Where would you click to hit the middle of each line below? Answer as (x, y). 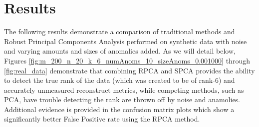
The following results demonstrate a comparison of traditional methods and (120, 32)
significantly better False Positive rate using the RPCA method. (102, 119)
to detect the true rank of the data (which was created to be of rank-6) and (120, 80)
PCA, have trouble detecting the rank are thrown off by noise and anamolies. (122, 99)
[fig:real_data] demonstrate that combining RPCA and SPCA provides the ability (129, 70)
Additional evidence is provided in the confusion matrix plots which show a (119, 109)
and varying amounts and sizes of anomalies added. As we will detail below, (120, 51)
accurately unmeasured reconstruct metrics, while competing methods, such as (124, 90)
